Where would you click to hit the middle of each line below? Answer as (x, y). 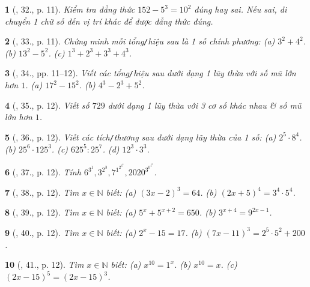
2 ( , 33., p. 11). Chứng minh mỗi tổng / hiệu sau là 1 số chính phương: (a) (140, 41)
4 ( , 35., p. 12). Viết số (47, 105)
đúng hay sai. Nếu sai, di (241, 9)
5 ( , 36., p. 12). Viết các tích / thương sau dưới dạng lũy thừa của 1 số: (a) (141, 137)
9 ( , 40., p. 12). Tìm (42, 232)
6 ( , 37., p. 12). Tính (43, 172)
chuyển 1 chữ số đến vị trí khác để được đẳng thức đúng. (109, 21)
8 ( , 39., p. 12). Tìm (42, 212)
